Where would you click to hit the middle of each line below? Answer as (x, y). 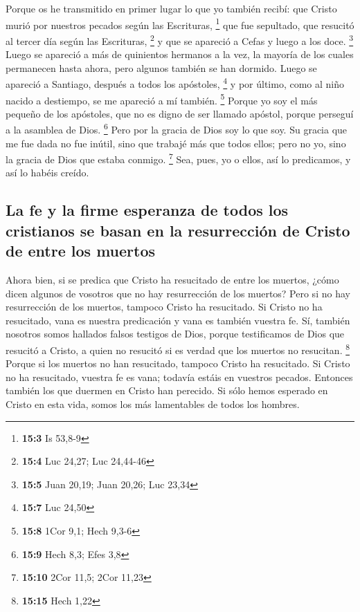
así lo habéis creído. (47, 173)
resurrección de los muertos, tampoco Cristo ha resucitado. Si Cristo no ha (164, 307)
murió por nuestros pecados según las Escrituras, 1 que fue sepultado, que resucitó (180, 24)
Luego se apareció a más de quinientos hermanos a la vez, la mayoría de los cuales (180, 54)
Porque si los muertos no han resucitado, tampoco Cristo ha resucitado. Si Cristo (178, 363)
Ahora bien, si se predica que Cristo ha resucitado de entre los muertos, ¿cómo (172, 280)
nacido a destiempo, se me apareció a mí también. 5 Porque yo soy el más (162, 99)
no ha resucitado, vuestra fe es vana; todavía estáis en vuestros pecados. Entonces (179, 377)
